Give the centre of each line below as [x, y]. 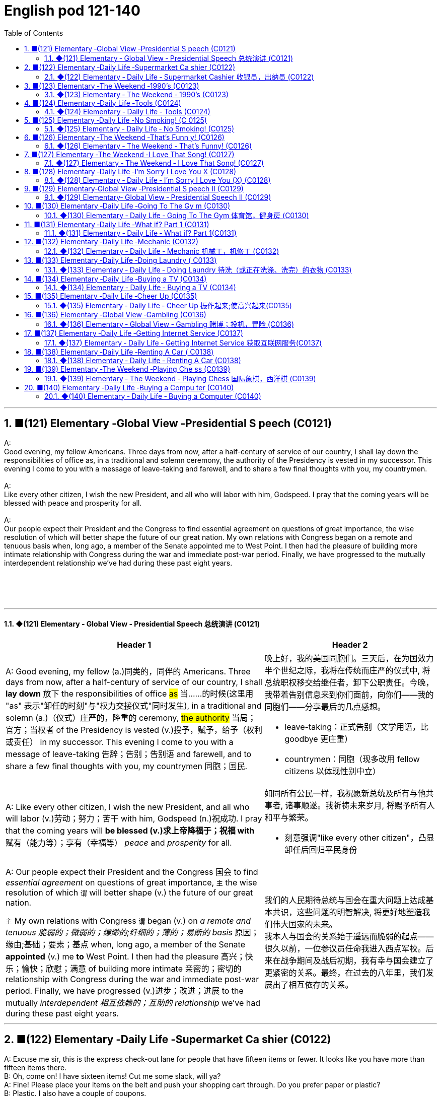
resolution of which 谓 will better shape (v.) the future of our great [129, 892]
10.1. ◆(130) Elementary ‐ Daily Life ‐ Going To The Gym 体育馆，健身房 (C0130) [177, 215]
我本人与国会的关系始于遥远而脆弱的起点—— [349, 936]
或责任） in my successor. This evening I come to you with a [120, 742]
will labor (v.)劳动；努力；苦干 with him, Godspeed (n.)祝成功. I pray [134, 818]
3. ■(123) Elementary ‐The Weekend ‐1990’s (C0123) [112, 86]
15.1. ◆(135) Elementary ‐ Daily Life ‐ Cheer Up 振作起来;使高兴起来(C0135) [168, 305]
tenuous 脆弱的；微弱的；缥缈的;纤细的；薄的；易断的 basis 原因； [132, 932]
